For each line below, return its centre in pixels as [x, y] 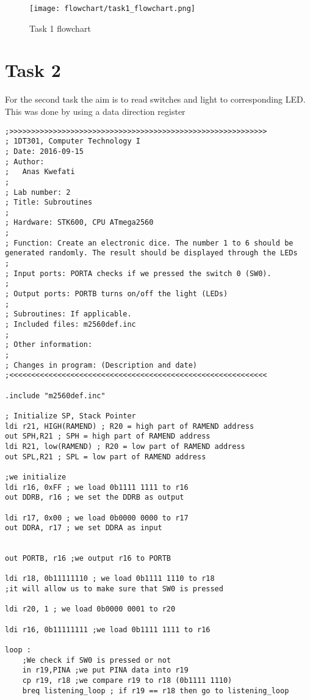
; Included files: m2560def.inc [70, 325]
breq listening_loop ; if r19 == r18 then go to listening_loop [156, 691]
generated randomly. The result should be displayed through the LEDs [151, 253]
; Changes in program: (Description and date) [101, 365]
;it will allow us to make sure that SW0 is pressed [114, 589]
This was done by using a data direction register [95, 111]
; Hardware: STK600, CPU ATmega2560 [79, 223]
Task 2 [33, 70]
